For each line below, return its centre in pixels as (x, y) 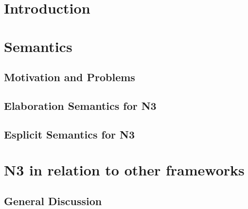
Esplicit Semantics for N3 (69, 134)
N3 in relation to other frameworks (124, 170)
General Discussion (53, 200)
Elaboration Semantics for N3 (80, 105)
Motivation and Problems (70, 77)
